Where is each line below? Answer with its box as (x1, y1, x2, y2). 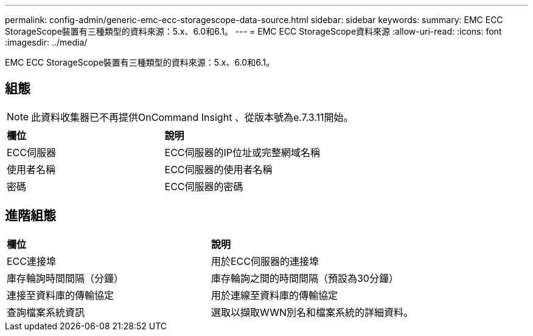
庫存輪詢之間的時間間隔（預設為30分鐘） (211, 272, 399, 284)
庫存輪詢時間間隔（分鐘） (7, 272, 124, 284)
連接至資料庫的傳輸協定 (7, 289, 114, 301)
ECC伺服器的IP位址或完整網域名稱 (164, 146, 321, 159)
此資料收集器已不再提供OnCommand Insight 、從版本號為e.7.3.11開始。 (31, 111, 354, 123)
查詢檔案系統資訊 (7, 306, 85, 318)
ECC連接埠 (7, 255, 56, 267)
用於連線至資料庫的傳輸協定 (211, 289, 338, 301)
